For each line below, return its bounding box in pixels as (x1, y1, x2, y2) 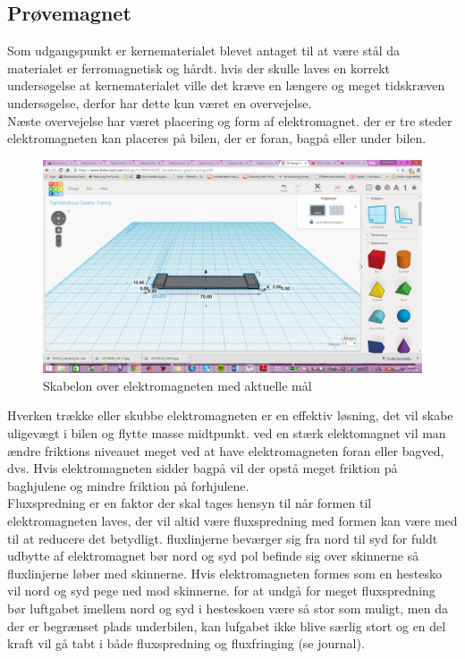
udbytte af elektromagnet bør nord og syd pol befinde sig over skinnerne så (7, 546, 419, 565)
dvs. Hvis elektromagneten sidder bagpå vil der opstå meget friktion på (7, 459, 398, 477)
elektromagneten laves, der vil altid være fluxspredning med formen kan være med (7, 511, 458, 530)
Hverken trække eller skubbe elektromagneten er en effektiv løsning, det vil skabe (7, 406, 453, 425)
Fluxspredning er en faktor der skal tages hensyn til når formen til (7, 494, 372, 512)
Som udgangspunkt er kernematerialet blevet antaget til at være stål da (7, 41, 400, 60)
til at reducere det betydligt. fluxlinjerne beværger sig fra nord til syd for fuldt (7, 528, 438, 547)
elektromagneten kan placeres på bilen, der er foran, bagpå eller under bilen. (7, 129, 427, 148)
